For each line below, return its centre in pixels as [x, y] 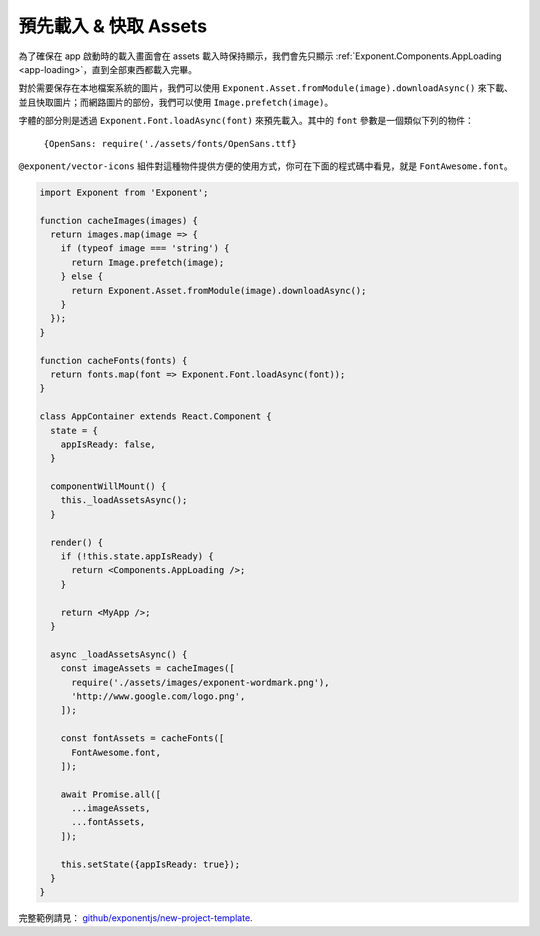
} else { [82, 276]
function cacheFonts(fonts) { [113, 360]
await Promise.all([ [111, 794]
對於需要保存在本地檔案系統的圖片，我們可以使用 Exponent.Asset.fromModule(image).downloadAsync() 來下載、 [266, 88]
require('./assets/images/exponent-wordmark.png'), [200, 682]
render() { [77, 542]
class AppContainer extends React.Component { [155, 416]
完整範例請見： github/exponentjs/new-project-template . [136, 918]
